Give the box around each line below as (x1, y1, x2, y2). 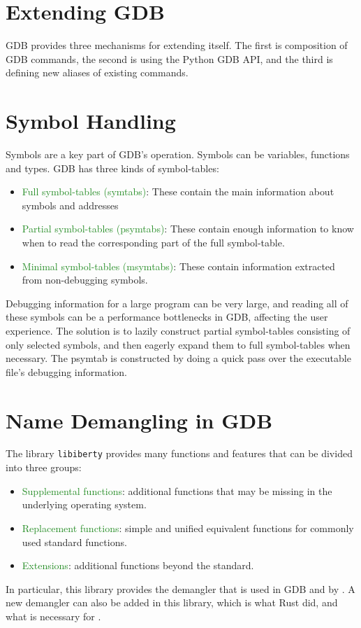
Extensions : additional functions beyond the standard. (22, 558, 254, 573)
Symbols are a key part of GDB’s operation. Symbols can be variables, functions (6, 147, 350, 162)
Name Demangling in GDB (6, 405, 273, 434)
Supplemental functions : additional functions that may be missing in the (22, 483, 332, 498)
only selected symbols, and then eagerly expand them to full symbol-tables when (6, 337, 351, 351)
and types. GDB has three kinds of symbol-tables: (6, 160, 219, 175)
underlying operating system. (22, 497, 147, 512)
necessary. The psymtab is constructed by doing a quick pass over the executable (6, 351, 351, 365)
